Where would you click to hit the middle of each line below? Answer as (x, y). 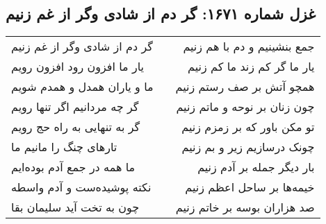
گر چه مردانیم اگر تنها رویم (75, 107)
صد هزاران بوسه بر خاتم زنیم (245, 207)
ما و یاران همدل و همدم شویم (82, 87)
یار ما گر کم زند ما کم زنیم (251, 67)
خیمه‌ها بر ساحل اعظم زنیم (250, 187)
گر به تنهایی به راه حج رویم (76, 127)
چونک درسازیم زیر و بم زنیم (248, 147)
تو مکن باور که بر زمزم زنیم (248, 127)
